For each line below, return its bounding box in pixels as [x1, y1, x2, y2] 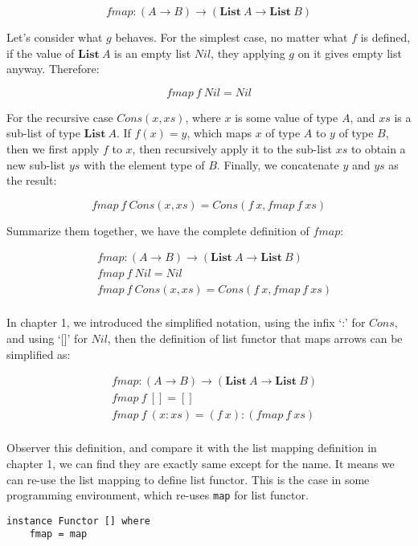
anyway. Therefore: [6, 60, 100, 77]
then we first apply [6, 140, 100, 157]
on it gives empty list [297, 44, 402, 61]
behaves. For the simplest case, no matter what [115, 29, 348, 45]
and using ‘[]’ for [6, 330, 88, 347]
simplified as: [6, 345, 71, 362]
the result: [6, 172, 57, 189]
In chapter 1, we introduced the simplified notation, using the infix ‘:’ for [6, 314, 366, 331]
